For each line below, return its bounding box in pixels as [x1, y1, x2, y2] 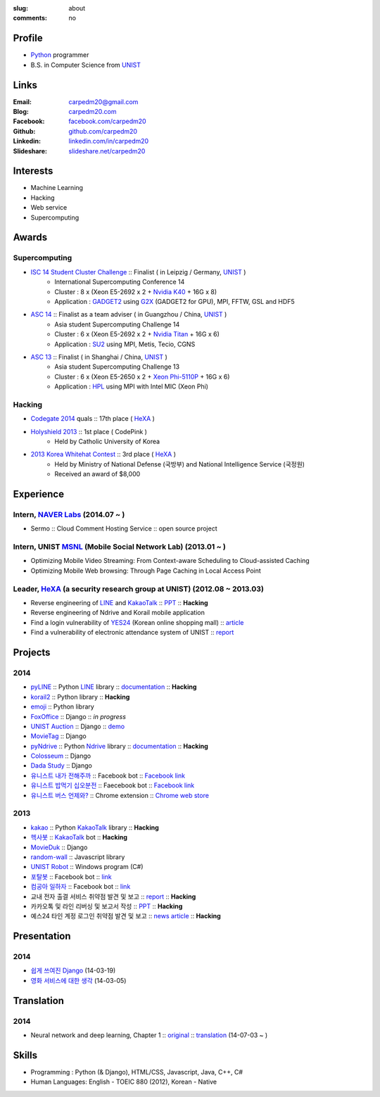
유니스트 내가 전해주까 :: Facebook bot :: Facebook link [30, 771, 186, 780]
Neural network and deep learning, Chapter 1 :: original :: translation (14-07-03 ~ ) [30, 1031, 268, 1039]
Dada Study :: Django [30, 761, 93, 770]
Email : [13, 97, 32, 106]
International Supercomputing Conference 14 [54, 278, 185, 286]
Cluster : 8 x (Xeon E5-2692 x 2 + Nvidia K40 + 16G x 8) [54, 287, 217, 296]
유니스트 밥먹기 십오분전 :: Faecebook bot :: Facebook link [30, 781, 195, 790]
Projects [13, 646, 51, 658]
